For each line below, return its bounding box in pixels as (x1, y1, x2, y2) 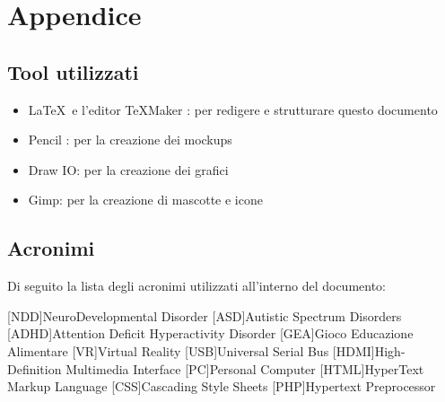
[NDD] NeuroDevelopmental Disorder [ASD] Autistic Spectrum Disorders (7, 306, 402, 325)
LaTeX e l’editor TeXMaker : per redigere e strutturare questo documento (28, 100, 438, 118)
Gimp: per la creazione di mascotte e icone (28, 190, 263, 209)
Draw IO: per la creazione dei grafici (28, 160, 229, 179)
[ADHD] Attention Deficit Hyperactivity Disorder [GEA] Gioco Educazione (7, 324, 414, 343)
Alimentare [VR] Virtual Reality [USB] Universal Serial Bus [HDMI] (7, 341, 375, 360)
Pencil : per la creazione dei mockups (28, 130, 232, 149)
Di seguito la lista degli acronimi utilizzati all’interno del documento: (7, 276, 387, 295)
